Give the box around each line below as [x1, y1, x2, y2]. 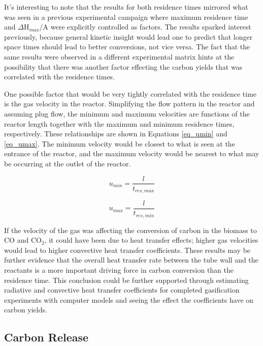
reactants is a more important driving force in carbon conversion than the [4, 264, 234, 275]
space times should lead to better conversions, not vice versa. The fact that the [4, 41, 250, 52]
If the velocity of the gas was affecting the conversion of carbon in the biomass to [4, 224, 257, 235]
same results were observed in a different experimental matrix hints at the [4, 51, 235, 62]
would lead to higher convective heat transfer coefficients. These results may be [4, 244, 251, 255]
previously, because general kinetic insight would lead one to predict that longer [4, 31, 253, 42]
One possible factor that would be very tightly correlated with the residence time [4, 88, 257, 99]
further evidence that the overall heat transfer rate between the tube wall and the [4, 254, 258, 265]
